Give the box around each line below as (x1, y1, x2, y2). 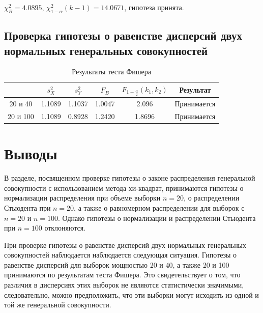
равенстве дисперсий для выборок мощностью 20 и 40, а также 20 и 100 (4, 259, 229, 270)
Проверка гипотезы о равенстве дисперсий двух (4, 27, 242, 43)
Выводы (4, 143, 57, 164)
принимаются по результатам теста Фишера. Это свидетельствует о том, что (4, 269, 241, 280)
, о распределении (184, 192, 240, 203)
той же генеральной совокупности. (4, 299, 111, 310)
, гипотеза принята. (124, 2, 184, 12)
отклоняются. (44, 222, 86, 233)
